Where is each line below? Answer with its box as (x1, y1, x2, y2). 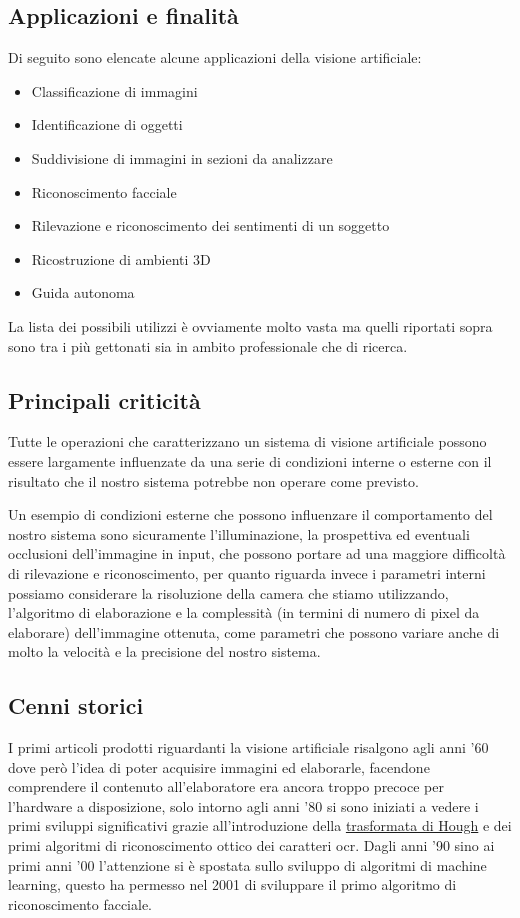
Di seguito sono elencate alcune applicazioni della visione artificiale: (8, 47, 422, 68)
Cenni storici (8, 690, 144, 721)
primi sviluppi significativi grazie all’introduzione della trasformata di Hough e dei (8, 815, 512, 836)
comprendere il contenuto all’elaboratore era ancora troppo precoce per (8, 776, 444, 797)
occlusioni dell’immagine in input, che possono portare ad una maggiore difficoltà (8, 543, 506, 564)
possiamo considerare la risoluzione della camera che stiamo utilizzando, (8, 582, 449, 603)
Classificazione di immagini (31, 80, 198, 101)
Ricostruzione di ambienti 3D (31, 248, 211, 269)
